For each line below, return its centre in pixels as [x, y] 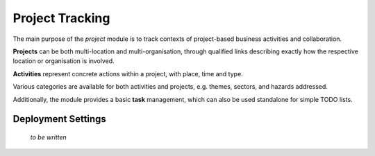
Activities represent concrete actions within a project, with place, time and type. [128, 73]
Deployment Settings [60, 119]
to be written [49, 137]
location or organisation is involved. [64, 61]
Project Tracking [61, 18]
